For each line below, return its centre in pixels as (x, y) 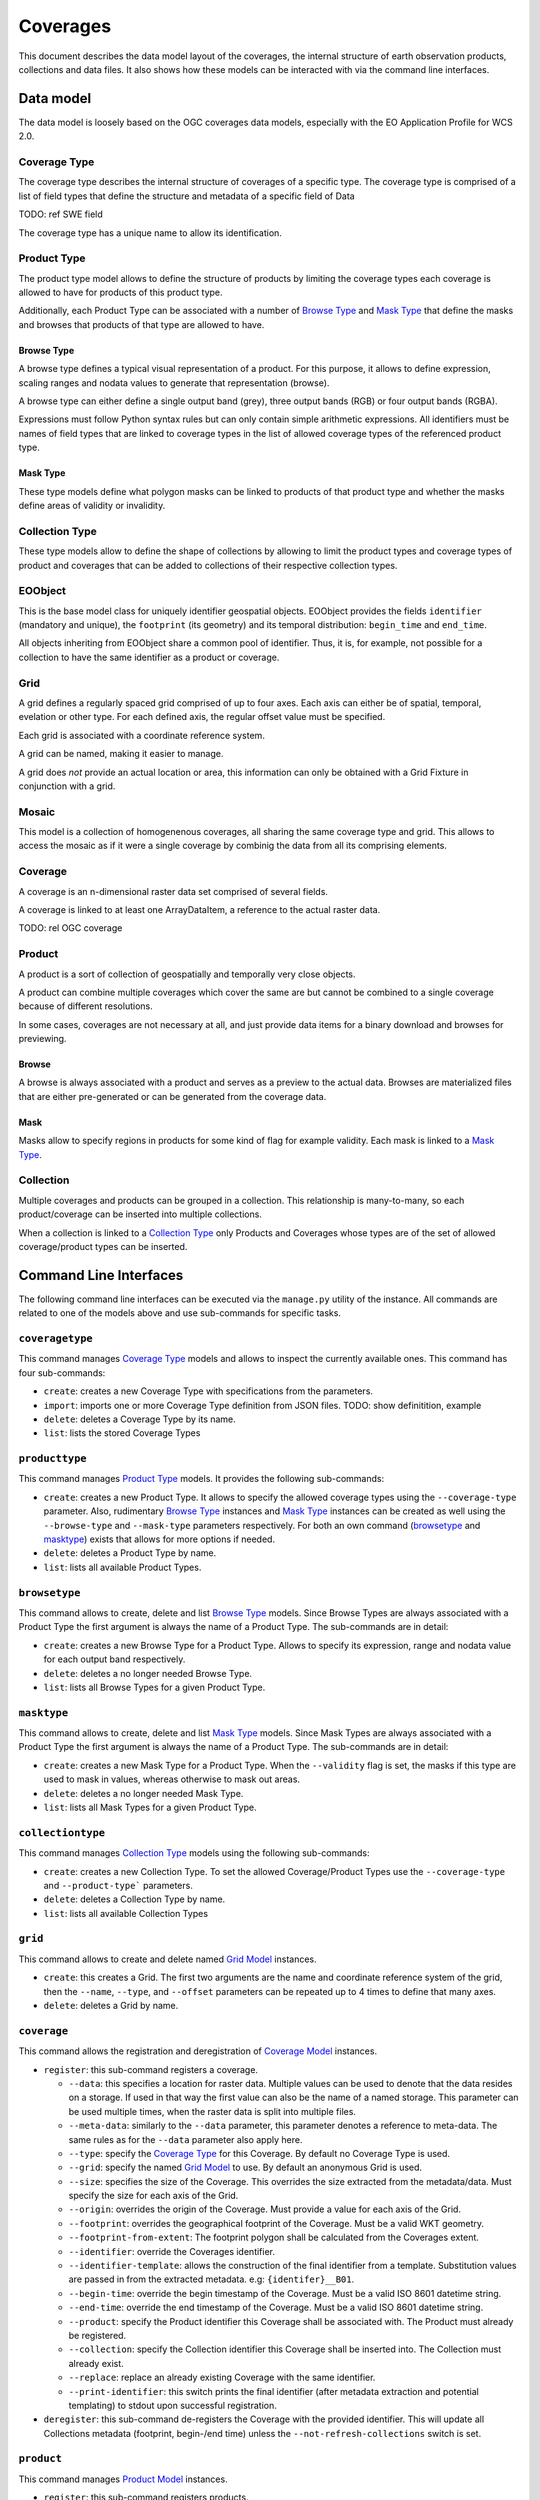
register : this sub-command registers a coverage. (151, 2069)
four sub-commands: (62, 1372)
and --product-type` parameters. (118, 1885)
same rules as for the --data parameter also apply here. (185, 2139)
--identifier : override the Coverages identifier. (171, 2251)
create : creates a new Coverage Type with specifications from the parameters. (208, 1391)
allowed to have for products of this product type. (121, 292)
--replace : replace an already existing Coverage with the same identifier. (222, 2377)
